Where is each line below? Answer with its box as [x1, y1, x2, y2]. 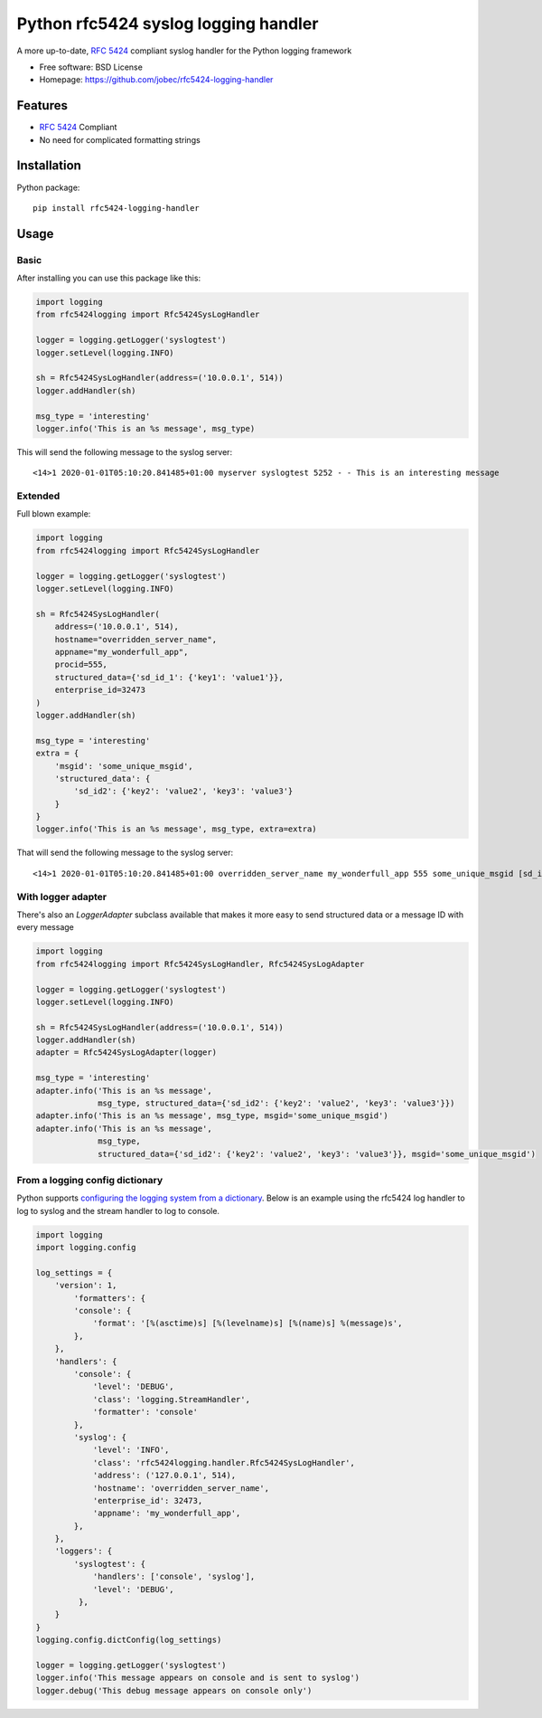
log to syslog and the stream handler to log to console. [16, 1205, 220, 1216]
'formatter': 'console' [92, 1407, 199, 1418]
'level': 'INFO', [92, 1445, 170, 1456]
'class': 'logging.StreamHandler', [92, 1394, 250, 1404]
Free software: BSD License [39, 62, 144, 72]
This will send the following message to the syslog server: [16, 446, 233, 457]
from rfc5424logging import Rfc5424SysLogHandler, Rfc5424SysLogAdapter [35, 959, 365, 969]
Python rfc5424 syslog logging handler [16, 14, 319, 33]
